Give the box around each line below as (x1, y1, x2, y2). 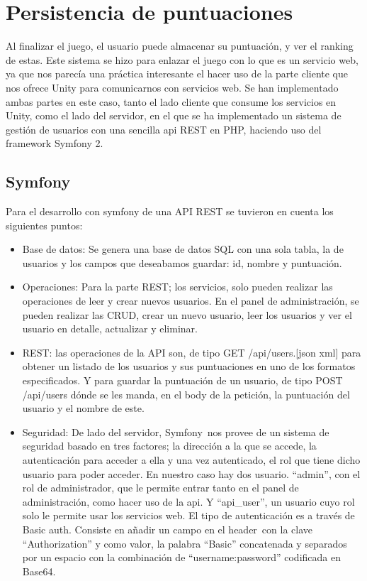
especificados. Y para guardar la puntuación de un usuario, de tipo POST (22, 373, 343, 388)
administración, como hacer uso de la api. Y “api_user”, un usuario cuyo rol (22, 494, 355, 509)
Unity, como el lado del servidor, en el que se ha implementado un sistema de (6, 108, 341, 123)
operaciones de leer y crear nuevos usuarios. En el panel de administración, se (22, 293, 359, 308)
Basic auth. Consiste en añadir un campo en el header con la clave (22, 521, 312, 536)
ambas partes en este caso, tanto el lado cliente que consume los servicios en (6, 94, 337, 109)
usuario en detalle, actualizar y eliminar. (22, 321, 198, 336)
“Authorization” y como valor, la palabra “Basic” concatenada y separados (22, 536, 347, 550)
